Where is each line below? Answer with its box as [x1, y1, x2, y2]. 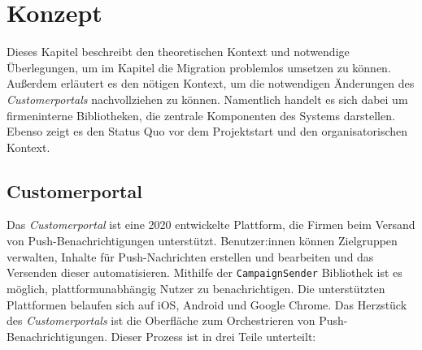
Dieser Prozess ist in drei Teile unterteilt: [111, 327, 316, 344]
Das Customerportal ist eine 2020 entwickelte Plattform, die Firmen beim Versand [7, 216, 415, 233]
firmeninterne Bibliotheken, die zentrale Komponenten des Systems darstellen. [7, 106, 395, 123]
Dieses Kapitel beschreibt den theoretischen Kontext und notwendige [7, 43, 350, 60]
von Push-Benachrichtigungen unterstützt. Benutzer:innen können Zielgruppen [7, 232, 398, 249]
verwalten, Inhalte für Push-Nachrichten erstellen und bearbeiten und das [7, 248, 374, 265]
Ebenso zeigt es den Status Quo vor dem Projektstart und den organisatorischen [7, 123, 408, 140]
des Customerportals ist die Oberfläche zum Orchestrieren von [7, 312, 315, 329]
